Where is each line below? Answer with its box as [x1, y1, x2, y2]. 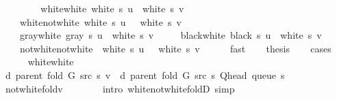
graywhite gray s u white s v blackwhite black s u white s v [19, 28, 322, 42]
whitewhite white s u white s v [40, 1, 184, 15]
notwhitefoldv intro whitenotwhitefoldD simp [5, 81, 235, 95]
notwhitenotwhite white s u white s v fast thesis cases [19, 41, 332, 55]
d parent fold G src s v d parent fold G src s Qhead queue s [5, 67, 285, 82]
